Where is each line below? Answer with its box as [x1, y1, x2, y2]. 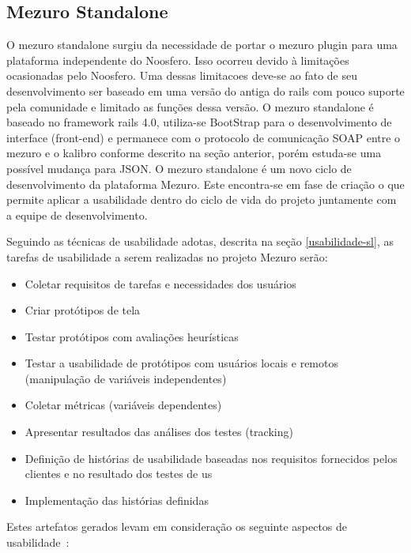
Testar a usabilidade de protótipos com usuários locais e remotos [25, 355, 338, 371]
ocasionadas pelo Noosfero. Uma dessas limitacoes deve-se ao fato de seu [6, 67, 357, 84]
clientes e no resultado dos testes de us [25, 465, 213, 482]
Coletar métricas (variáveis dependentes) [25, 397, 222, 413]
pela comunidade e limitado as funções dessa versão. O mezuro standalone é [6, 98, 374, 115]
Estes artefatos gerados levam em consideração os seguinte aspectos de [6, 518, 348, 535]
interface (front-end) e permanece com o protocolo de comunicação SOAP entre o [6, 129, 401, 145]
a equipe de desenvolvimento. [6, 206, 148, 223]
